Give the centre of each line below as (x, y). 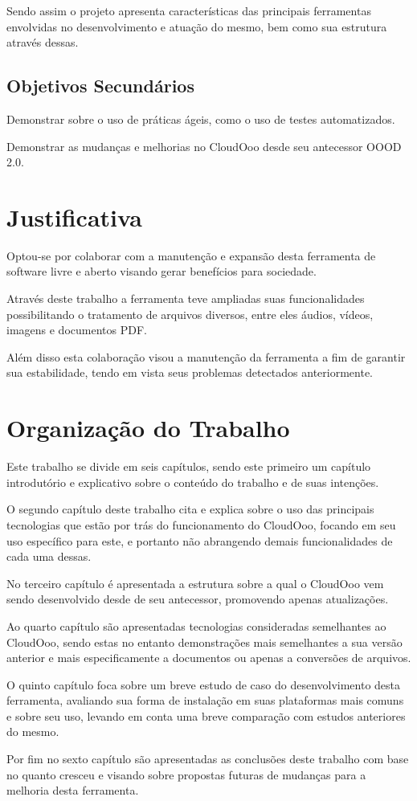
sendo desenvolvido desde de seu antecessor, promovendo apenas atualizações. (198, 599)
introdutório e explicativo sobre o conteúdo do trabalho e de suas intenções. (193, 482)
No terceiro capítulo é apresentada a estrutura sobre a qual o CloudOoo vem (195, 583)
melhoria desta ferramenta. (73, 790)
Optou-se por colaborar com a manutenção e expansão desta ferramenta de (191, 255)
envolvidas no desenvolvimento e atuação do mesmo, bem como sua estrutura (197, 26)
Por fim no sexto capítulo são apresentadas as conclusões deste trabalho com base (208, 759)
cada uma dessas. (49, 556)
